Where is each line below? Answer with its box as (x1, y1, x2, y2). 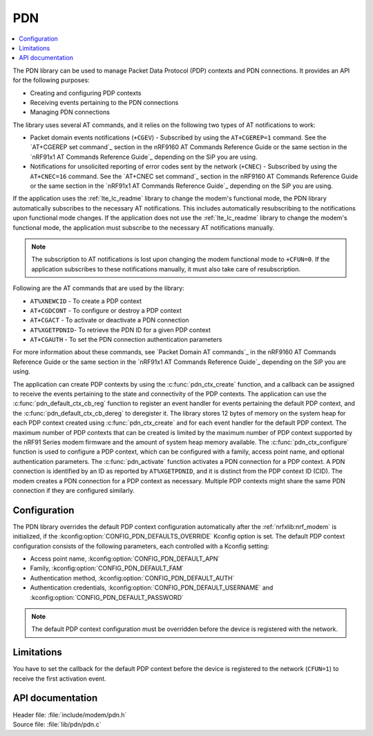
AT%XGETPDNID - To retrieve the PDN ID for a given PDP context (30, 325, 211, 334)
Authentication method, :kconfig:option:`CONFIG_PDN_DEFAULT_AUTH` (30, 574, 235, 582)
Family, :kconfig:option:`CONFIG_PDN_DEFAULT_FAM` (30, 564, 184, 572)
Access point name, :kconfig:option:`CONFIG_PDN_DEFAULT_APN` (30, 554, 220, 563)
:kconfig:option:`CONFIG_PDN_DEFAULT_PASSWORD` (30, 593, 184, 601)
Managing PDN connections (30, 108, 111, 117)
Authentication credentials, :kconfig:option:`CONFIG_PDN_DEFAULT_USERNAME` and (30, 583, 274, 592)
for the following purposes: (12, 76, 90, 84)
